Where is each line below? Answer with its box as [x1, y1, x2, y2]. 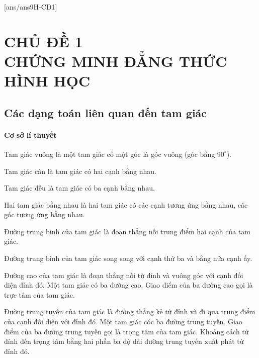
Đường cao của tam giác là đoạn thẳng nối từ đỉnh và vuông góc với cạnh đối [4, 270, 243, 280]
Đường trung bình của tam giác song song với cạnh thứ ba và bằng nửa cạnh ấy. [4, 253, 252, 263]
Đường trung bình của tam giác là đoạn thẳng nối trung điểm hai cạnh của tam [4, 226, 250, 236]
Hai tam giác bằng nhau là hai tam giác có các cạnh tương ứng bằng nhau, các [4, 199, 248, 210]
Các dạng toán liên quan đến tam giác [4, 105, 207, 120]
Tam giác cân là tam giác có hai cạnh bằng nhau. [4, 165, 156, 176]
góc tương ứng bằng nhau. [4, 209, 85, 220]
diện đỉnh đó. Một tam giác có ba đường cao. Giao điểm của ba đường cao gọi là [4, 280, 253, 290]
